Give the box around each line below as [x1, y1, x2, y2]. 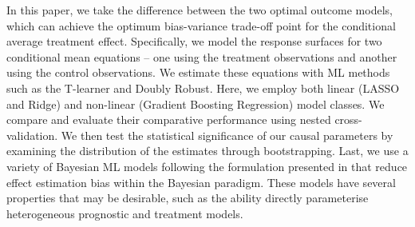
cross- [334, 111, 362, 128]
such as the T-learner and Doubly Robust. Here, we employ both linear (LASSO [6, 79, 400, 96]
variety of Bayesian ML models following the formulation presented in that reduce [6, 157, 408, 174]
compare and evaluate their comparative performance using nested [6, 111, 331, 128]
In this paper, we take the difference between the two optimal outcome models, [6, 2, 393, 18]
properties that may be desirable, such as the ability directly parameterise [6, 189, 369, 206]
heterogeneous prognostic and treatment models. [6, 205, 243, 221]
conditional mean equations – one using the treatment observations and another [6, 48, 397, 65]
